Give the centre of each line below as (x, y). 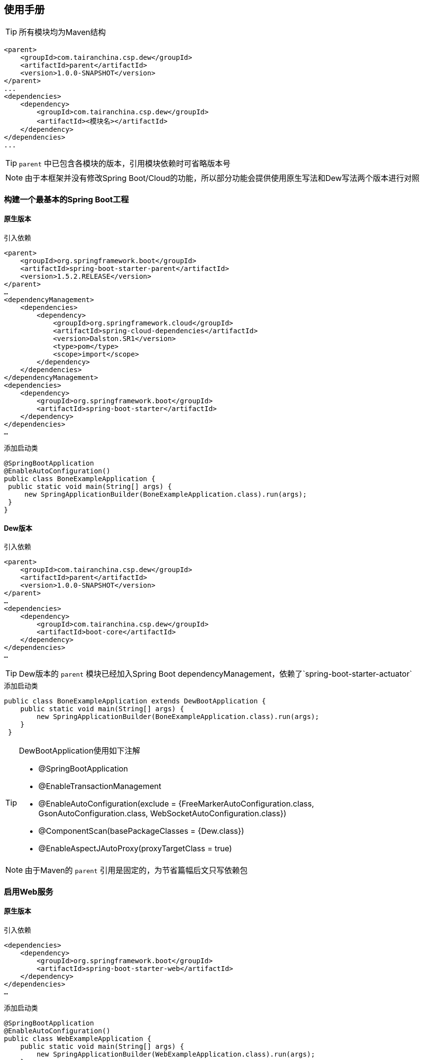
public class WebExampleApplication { (78, 1038)
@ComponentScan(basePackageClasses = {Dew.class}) (141, 831)
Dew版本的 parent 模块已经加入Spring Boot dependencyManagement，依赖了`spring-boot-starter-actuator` (216, 674)
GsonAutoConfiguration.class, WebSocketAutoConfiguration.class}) (162, 814)
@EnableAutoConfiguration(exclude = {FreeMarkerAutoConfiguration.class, (176, 804)
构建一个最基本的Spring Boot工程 (67, 199)
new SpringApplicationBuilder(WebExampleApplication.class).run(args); (176, 1054)
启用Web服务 (29, 891)
